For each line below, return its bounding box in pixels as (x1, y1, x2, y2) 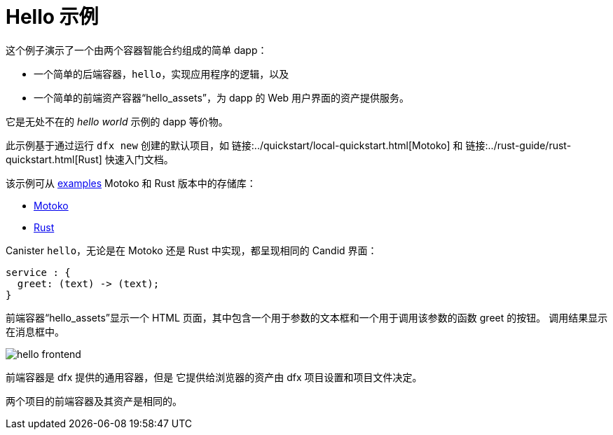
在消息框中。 (6, 325, 64, 338)
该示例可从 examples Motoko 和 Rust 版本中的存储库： (6, 177, 256, 189)
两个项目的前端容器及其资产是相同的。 (6, 394, 182, 407)
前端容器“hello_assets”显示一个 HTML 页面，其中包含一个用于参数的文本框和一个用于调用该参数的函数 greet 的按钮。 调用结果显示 (6, 311, 608, 324)
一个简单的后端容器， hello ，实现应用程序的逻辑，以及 (34, 67, 289, 80)
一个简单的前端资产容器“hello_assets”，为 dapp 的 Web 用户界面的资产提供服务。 (34, 91, 410, 104)
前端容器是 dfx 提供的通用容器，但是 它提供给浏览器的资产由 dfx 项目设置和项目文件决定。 (6, 371, 422, 383)
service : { (6, 266, 71, 278)
